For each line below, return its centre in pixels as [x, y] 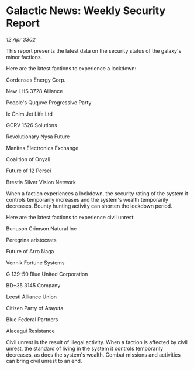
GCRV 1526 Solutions [32, 125]
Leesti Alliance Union [32, 297]
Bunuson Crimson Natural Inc [41, 228]
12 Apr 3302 [21, 39]
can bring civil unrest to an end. [44, 361]
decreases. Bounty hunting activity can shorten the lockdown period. [89, 206]
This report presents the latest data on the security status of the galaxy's [94, 50]
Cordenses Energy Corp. [36, 80]
